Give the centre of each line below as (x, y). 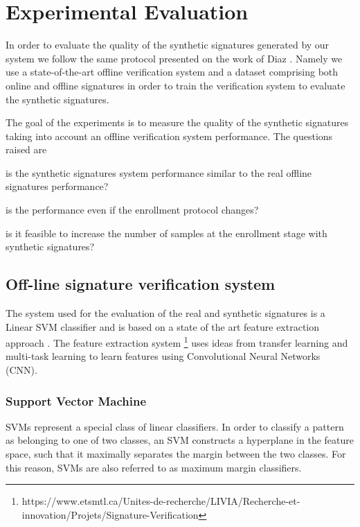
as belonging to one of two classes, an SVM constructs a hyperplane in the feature (180, 440)
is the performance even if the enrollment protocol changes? (132, 210)
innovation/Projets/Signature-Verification (110, 514)
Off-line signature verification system (141, 284)
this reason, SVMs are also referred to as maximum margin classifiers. (154, 467)
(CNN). (21, 370)
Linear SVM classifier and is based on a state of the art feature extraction (163, 326)
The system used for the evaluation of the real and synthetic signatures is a (165, 313)
